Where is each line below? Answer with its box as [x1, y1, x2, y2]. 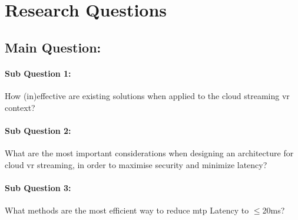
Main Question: [5, 38, 101, 56]
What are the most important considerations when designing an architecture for [5, 146, 294, 159]
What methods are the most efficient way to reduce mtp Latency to [5, 203, 249, 216]
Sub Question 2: [5, 124, 71, 136]
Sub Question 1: [5, 67, 71, 79]
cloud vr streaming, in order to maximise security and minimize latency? [5, 158, 267, 170]
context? [5, 101, 35, 113]
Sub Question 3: [5, 181, 71, 193]
